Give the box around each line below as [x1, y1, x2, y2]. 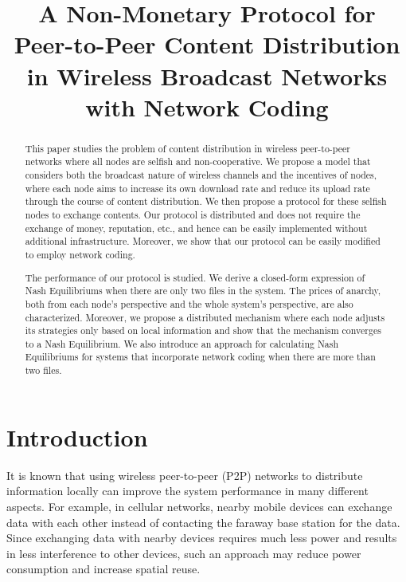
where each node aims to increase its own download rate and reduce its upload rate [25, 181, 370, 195]
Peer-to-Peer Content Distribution [14, 28, 400, 61]
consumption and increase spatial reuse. [6, 560, 201, 577]
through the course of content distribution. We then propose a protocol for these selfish [25, 195, 387, 208]
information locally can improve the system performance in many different [6, 482, 369, 499]
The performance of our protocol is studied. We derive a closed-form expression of [25, 270, 365, 284]
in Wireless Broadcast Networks [26, 59, 388, 92]
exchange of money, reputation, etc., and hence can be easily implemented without [25, 221, 368, 234]
